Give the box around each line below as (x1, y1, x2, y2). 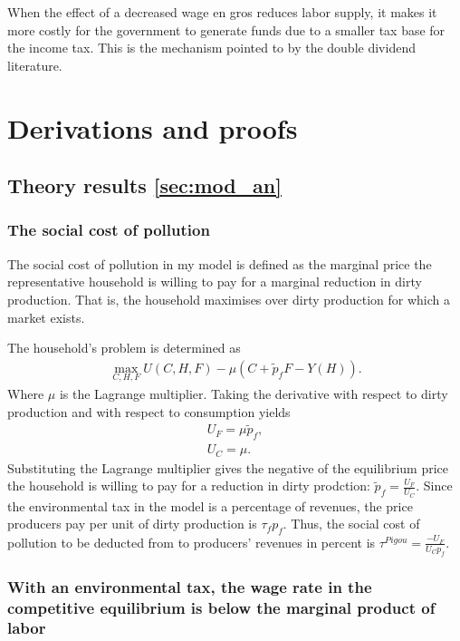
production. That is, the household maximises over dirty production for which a (7, 289, 450, 308)
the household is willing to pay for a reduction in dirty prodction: (7, 476, 370, 495)
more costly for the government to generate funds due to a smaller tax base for (7, 20, 446, 39)
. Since (416, 476, 453, 495)
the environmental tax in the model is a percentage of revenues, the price (7, 496, 413, 515)
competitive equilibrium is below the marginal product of (7, 596, 436, 618)
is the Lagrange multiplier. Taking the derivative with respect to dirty (59, 384, 448, 403)
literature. (7, 55, 62, 74)
